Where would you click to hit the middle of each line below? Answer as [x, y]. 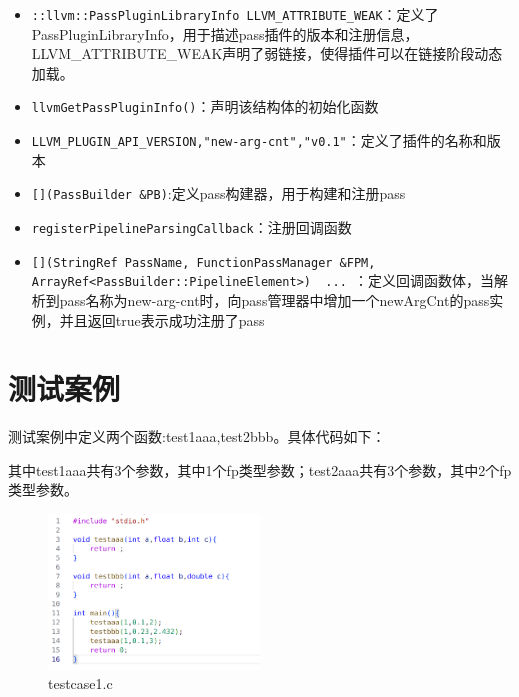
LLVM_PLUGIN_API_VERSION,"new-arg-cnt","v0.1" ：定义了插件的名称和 [259, 140]
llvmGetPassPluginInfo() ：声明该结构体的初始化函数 [205, 106]
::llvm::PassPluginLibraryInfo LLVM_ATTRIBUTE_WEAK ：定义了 [235, 14]
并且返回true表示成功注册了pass [162, 319]
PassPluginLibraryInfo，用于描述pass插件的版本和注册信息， [225, 33]
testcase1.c [80, 683]
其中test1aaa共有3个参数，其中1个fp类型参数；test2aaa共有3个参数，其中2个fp [260, 469]
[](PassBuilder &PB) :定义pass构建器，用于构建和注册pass [218, 193]
